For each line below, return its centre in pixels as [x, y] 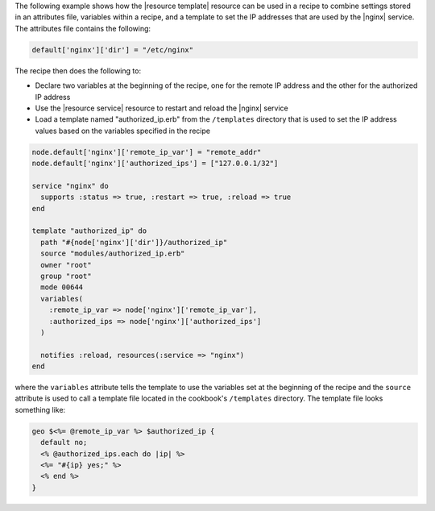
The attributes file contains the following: [83, 28]
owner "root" [66, 265]
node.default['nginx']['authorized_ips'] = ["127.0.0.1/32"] [155, 164]
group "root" [66, 276]
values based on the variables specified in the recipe [123, 131]
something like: [40, 409]
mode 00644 [62, 287]
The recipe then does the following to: [78, 71]
